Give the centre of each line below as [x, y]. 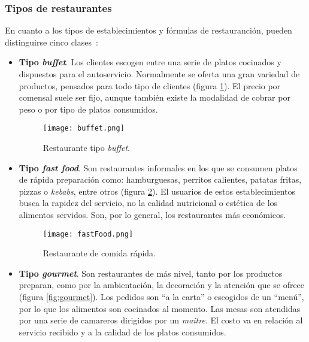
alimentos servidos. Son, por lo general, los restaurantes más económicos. [152, 214]
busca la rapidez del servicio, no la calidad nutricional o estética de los [148, 203]
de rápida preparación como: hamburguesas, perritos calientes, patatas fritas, [160, 179]
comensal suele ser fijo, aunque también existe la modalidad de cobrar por [154, 97]
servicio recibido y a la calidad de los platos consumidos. [122, 332]
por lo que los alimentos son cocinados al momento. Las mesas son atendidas [160, 308]
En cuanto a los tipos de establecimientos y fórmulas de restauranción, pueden [149, 30]
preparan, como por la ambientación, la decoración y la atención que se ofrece [162, 285]
